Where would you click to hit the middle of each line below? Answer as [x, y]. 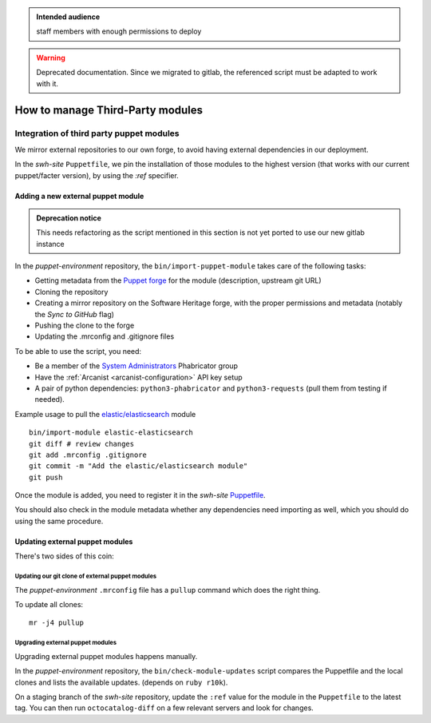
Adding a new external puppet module [79, 196]
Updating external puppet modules [74, 541]
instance [50, 244]
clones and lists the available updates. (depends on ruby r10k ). [121, 682]
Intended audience [68, 17]
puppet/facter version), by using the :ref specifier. [97, 175]
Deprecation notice [69, 218]
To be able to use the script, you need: [78, 351]
